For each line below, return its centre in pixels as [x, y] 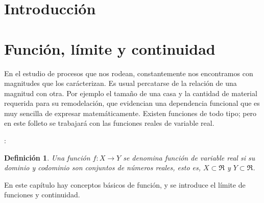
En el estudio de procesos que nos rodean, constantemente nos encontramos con [129, 73]
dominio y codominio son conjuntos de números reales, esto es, [103, 167]
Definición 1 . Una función [47, 157]
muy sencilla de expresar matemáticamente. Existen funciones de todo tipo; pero [130, 113]
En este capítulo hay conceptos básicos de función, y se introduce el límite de [125, 184]
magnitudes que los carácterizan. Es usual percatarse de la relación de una [121, 83]
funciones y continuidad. [42, 195]
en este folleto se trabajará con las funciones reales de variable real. [109, 123]
